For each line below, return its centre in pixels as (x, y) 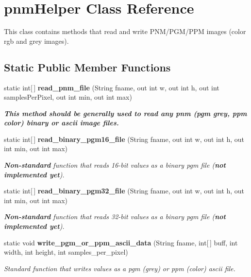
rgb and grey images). (36, 41)
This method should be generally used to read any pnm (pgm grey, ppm (125, 113)
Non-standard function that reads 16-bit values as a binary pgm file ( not (115, 165)
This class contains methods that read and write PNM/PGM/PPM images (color (125, 31)
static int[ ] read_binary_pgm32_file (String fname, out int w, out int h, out (124, 191)
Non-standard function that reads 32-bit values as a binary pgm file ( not (115, 216)
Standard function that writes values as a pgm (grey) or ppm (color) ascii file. (120, 268)
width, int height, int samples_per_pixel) (66, 252)
